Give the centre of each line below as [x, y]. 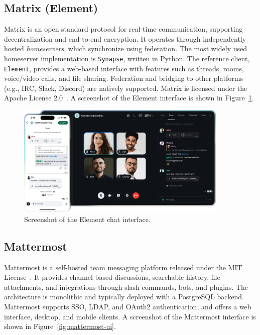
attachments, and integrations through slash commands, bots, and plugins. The [126, 287]
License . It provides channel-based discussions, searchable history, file [112, 277]
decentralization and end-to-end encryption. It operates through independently [125, 38]
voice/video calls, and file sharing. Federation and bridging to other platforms [123, 78]
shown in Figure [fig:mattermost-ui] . [60, 326]
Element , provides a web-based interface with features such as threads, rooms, [124, 68]
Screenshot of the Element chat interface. [87, 219]
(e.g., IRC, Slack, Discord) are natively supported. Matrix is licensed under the [126, 88]
